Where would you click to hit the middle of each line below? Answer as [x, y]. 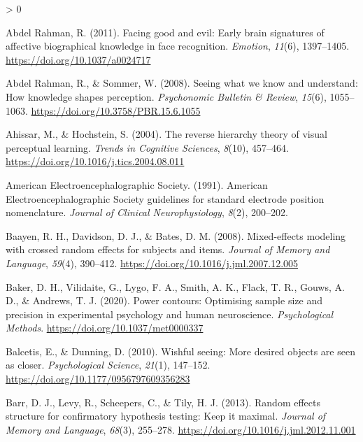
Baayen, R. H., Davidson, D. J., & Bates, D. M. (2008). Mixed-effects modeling [176, 235]
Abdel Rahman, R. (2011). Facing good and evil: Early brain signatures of [165, 32]
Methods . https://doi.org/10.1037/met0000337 [105, 328]
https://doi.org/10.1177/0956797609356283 [98, 379]
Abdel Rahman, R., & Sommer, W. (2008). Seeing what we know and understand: [182, 83]
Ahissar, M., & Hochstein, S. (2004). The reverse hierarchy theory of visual [166, 134]
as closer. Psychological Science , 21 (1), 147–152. [108, 365]
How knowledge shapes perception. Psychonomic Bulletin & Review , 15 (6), [166, 96]
